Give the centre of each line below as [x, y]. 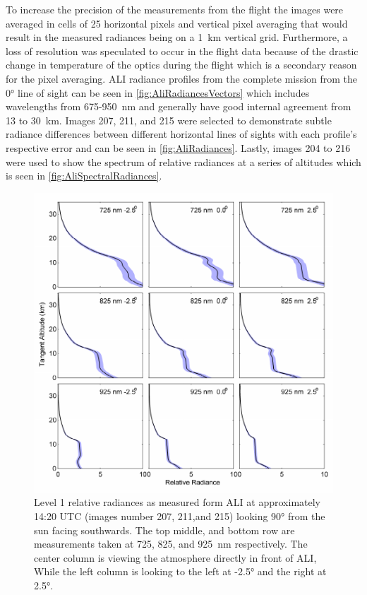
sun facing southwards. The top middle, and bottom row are [164, 530]
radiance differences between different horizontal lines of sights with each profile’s [181, 134]
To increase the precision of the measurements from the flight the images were [175, 9]
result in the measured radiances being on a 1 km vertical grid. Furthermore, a [177, 37]
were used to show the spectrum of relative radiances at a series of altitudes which [183, 161]
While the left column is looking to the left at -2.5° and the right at [180, 571]
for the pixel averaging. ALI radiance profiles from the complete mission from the [182, 78]
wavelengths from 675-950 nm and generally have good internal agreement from [179, 106]
